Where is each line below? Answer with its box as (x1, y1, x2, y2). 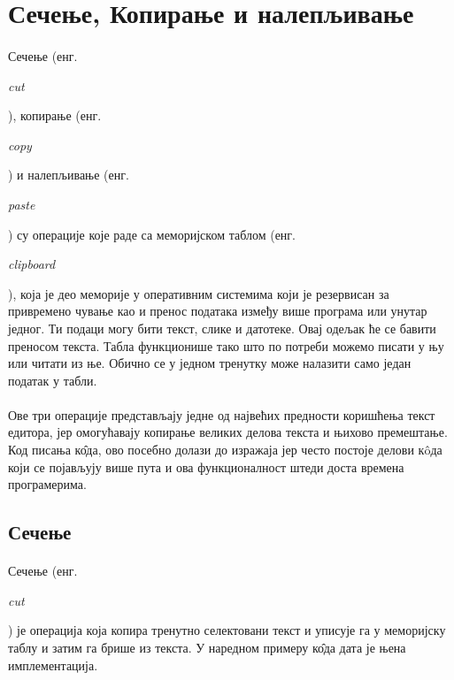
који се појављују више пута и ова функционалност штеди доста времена (8, 457, 404, 476)
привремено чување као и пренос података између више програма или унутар (8, 302, 427, 320)
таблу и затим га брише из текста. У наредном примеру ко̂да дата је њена (8, 638, 406, 656)
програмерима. (8, 475, 87, 493)
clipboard (8, 255, 56, 273)
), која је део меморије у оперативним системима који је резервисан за (8, 284, 389, 302)
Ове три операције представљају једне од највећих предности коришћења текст (8, 405, 435, 424)
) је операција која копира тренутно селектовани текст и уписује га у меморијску (8, 621, 446, 639)
